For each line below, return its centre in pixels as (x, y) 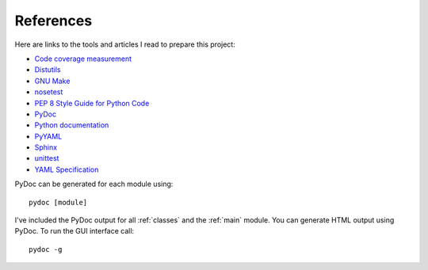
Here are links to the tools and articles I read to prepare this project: (125, 44)
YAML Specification (67, 169)
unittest (47, 158)
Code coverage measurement (83, 59)
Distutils (48, 70)
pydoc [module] (58, 202)
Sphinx (46, 147)
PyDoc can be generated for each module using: (94, 184)
